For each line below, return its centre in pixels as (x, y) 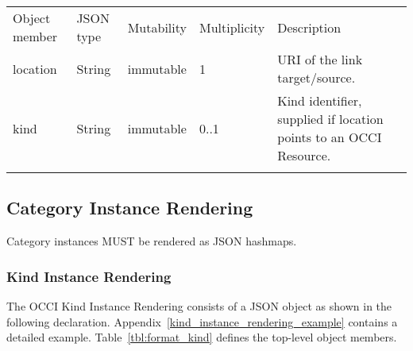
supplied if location (330, 119)
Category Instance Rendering (130, 208)
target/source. (317, 77)
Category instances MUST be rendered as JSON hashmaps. (152, 241)
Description (309, 27)
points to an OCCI (330, 137)
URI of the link (320, 59)
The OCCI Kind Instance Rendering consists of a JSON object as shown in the (199, 306)
